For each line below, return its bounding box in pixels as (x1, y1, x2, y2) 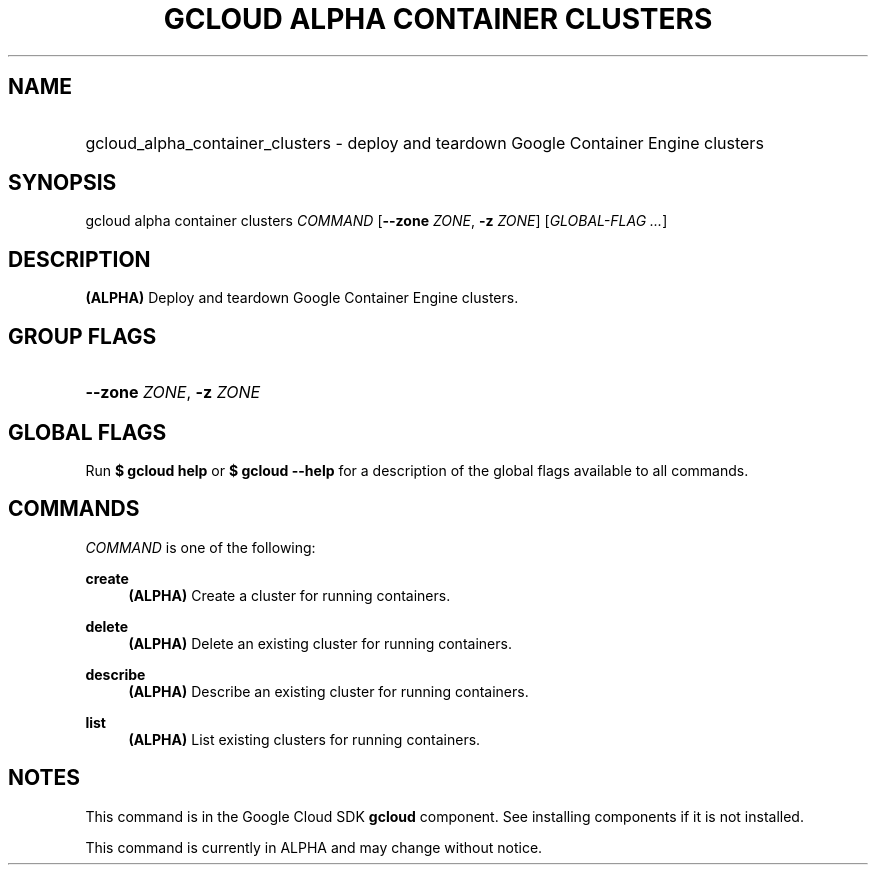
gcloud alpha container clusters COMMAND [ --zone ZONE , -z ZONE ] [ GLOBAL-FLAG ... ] (85, 212, 668, 230)
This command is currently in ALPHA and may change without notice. (85, 838, 543, 856)
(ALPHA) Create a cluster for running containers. (128, 586, 451, 604)
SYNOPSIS (8, 170, 117, 196)
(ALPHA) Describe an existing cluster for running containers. (128, 682, 529, 700)
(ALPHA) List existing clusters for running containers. (128, 730, 481, 748)
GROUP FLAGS (8, 323, 157, 349)
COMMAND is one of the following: (85, 538, 316, 556)
